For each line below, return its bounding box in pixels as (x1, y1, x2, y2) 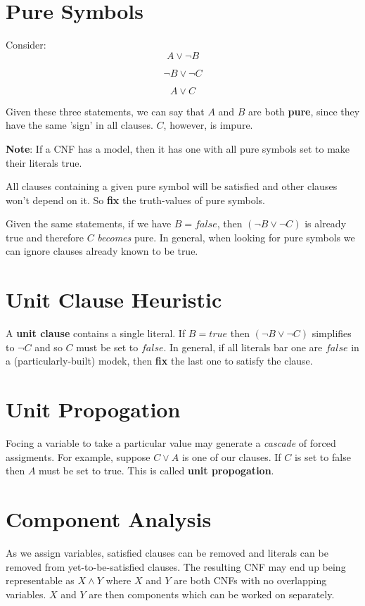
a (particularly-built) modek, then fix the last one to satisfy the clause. (6, 353, 313, 368)
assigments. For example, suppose (6, 449, 151, 464)
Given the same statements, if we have (6, 216, 172, 231)
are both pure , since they (248, 103, 360, 118)
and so (34, 339, 63, 354)
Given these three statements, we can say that (6, 103, 205, 118)
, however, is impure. (163, 118, 253, 132)
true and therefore (6, 229, 84, 244)
